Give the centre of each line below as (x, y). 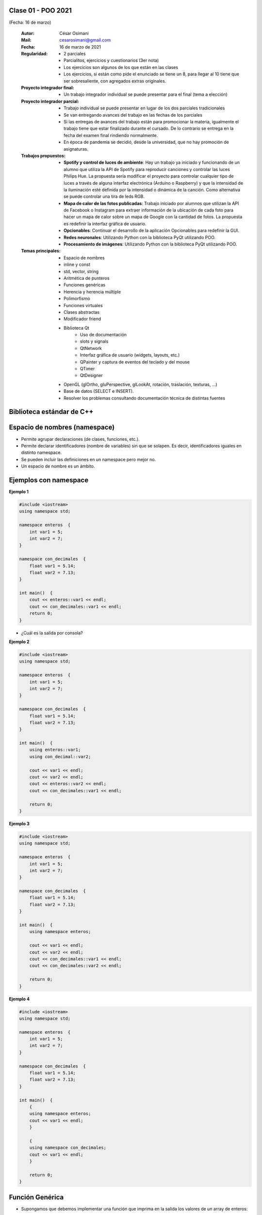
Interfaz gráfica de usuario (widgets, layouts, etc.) (130, 355)
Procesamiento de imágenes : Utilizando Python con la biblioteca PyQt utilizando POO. (150, 244)
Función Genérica (36, 1197)
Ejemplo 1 (19, 492)
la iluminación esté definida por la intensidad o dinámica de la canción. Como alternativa (152, 190)
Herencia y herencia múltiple (92, 292)
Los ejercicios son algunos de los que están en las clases (121, 67)
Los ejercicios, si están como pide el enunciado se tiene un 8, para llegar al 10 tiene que (152, 74)
